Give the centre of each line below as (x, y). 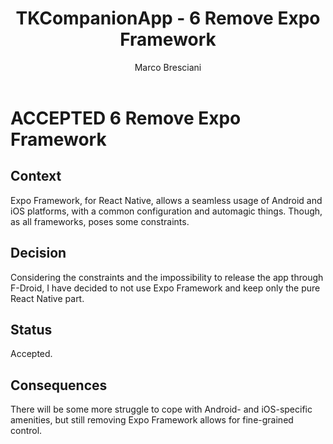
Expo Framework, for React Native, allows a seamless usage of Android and (166, 200)
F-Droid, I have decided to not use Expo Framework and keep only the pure (165, 288)
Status (31, 329)
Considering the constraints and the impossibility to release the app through (167, 277)
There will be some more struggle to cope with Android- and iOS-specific (161, 409)
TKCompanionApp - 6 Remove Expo (168, 18)
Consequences (59, 385)
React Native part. (47, 298)
